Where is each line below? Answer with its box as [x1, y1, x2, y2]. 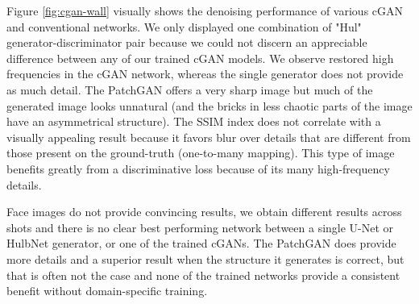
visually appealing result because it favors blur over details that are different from [6, 128, 411, 145]
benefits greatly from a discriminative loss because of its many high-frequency [6, 160, 390, 177]
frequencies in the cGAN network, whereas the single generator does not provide [6, 65, 404, 82]
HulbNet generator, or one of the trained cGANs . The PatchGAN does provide [6, 235, 396, 252]
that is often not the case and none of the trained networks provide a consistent [6, 266, 400, 283]
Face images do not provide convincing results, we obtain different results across [6, 203, 402, 220]
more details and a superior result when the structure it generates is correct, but [6, 250, 404, 267]
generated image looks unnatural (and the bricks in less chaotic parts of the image [6, 97, 413, 114]
